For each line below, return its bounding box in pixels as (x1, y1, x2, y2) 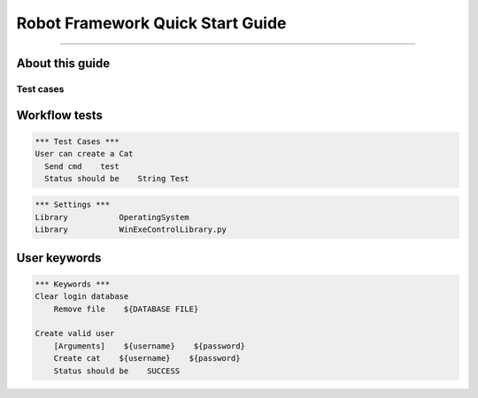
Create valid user (35, 328, 115, 339)
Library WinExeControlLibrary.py (35, 225, 227, 234)
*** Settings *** (35, 200, 111, 210)
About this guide (16, 56, 111, 71)
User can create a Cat (35, 149, 134, 159)
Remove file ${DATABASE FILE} (53, 303, 199, 314)
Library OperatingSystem (35, 212, 189, 222)
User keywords (16, 250, 102, 265)
